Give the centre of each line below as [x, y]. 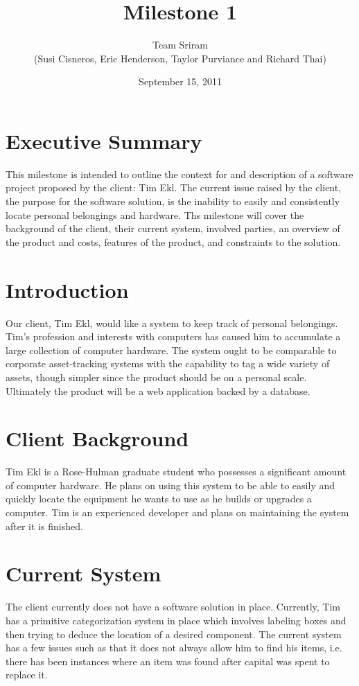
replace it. [27, 675]
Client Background [97, 438]
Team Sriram [180, 45]
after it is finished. [44, 526]
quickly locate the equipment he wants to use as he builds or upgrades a [159, 499]
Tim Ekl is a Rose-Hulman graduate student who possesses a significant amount [176, 472]
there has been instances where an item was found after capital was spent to [168, 661]
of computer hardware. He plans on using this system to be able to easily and [170, 485]
